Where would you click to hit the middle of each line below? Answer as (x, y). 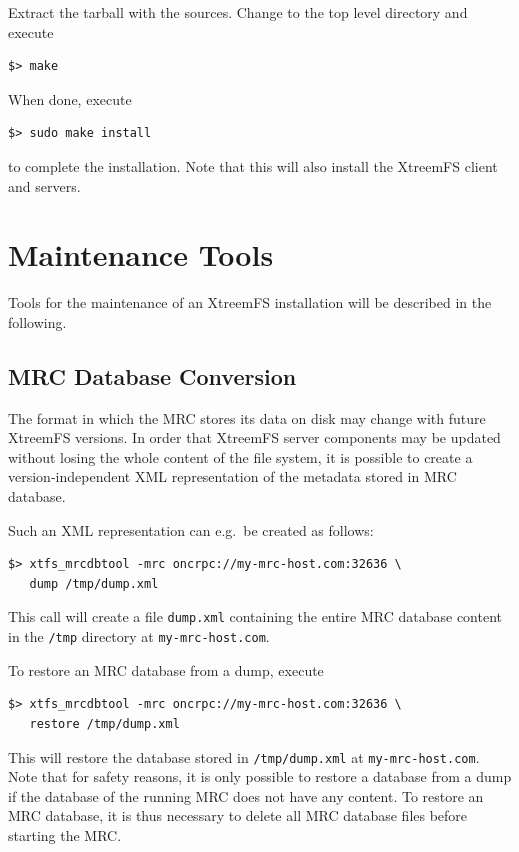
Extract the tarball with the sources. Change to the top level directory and (238, 12)
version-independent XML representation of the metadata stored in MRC (232, 476)
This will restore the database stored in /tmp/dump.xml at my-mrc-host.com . (244, 756)
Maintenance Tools (141, 254)
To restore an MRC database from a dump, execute (166, 669)
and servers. (44, 185)
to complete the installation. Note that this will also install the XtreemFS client (253, 165)
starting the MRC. (65, 834)
